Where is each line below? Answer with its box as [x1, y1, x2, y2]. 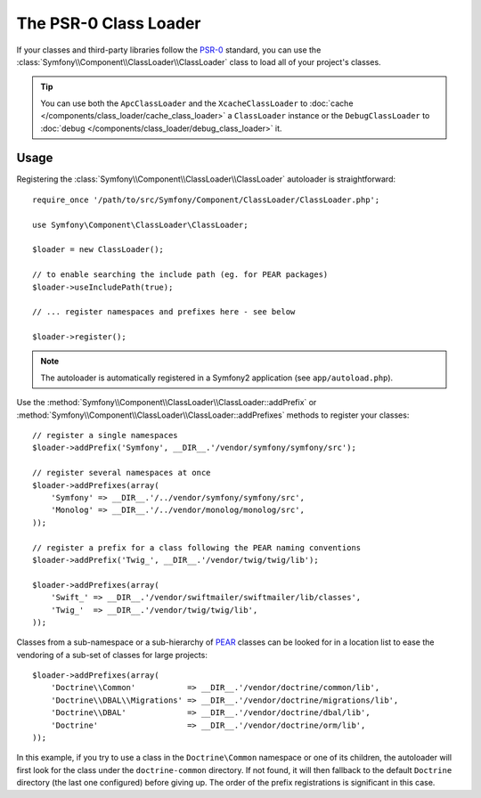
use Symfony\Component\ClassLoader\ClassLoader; [32, 219, 249, 230]
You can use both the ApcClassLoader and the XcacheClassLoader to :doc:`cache [40, 98, 354, 109]
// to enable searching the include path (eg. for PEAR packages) [32, 270, 329, 280]
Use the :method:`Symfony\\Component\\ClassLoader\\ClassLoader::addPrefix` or [16, 397, 317, 408]
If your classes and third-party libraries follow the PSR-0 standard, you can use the [16, 45, 322, 55]
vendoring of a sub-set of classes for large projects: [16, 649, 208, 660]
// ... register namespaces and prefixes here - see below [32, 307, 296, 317]
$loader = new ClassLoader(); [32, 245, 165, 255]
